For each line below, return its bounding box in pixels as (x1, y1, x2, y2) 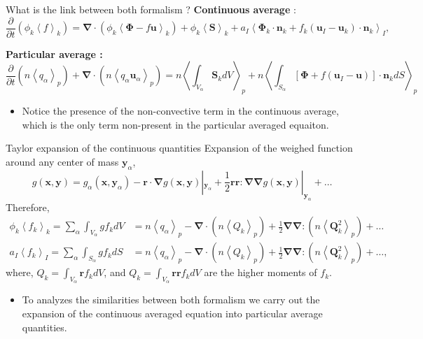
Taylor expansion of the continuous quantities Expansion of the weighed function (6, 140, 353, 155)
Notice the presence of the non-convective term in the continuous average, (22, 103, 339, 118)
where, (6, 265, 34, 280)
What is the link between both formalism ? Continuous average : (6, 2, 296, 16)
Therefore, (6, 199, 50, 214)
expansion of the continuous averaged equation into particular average (22, 306, 323, 321)
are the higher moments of (204, 265, 317, 280)
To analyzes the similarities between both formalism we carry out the (22, 292, 320, 307)
